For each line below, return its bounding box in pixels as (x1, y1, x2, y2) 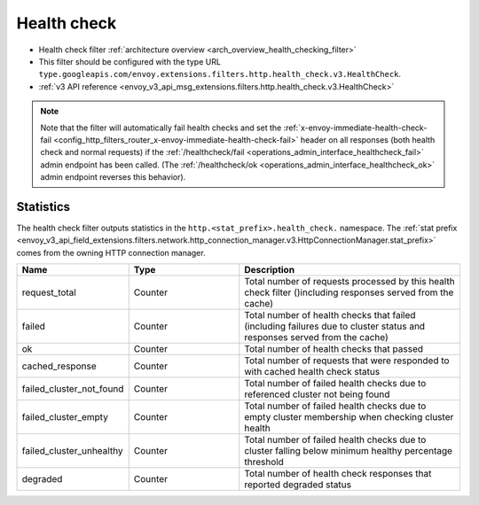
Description (244, 264, 295, 276)
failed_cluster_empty (21, 411, 108, 423)
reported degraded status (244, 478, 352, 491)
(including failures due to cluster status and (244, 320, 426, 332)
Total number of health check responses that (244, 468, 432, 480)
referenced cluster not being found (244, 388, 390, 400)
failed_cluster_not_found (21, 383, 124, 395)
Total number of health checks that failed (244, 309, 416, 322)
